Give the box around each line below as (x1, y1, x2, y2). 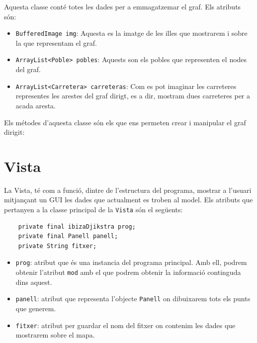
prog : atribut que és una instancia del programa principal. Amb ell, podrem (15, 257, 247, 267)
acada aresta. (15, 100, 56, 110)
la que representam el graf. (15, 37, 97, 48)
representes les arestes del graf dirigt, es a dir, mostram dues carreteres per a (15, 90, 251, 101)
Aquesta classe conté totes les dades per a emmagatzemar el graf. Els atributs (4, 1, 241, 11)
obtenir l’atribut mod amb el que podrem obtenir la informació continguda (15, 267, 241, 277)
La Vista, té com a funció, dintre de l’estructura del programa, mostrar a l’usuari (4, 184, 252, 195)
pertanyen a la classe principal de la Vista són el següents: (4, 204, 183, 215)
